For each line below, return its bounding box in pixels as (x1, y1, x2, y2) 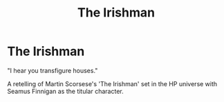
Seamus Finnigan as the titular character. (7, 87, 124, 95)
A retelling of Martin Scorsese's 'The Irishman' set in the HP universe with (7, 79, 218, 88)
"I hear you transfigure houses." (7, 66, 98, 74)
